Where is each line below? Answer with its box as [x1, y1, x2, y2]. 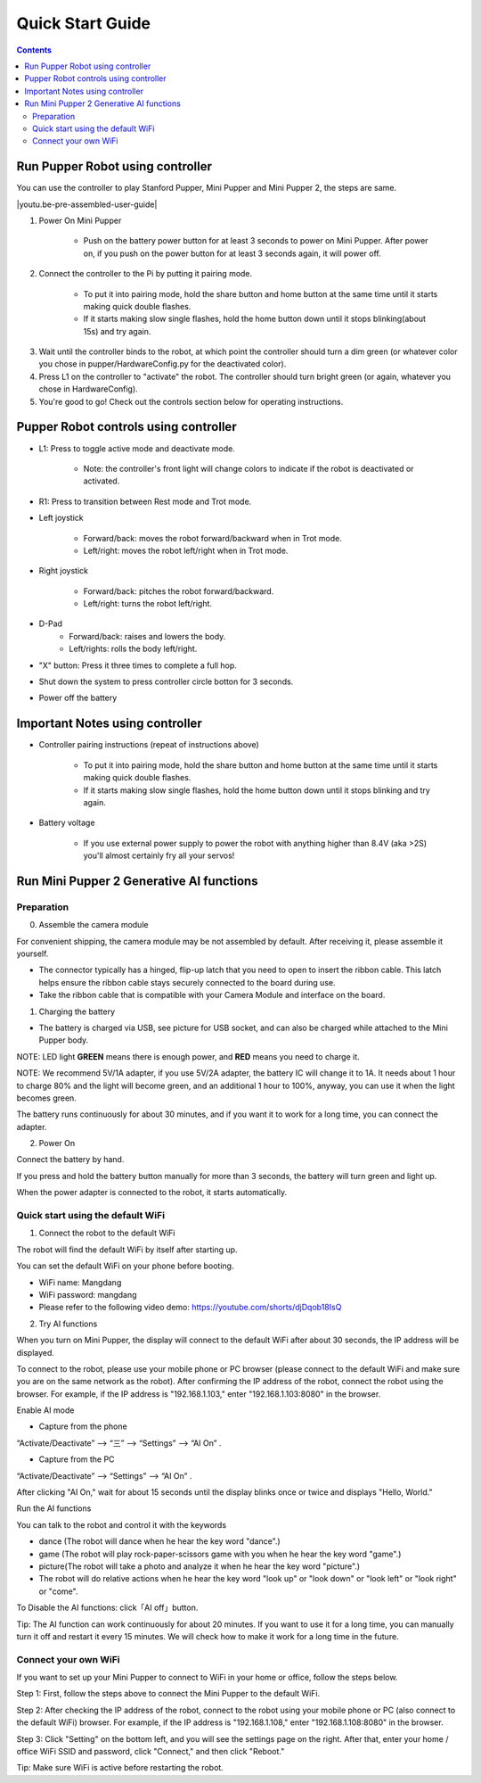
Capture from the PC [38, 1454, 115, 1465]
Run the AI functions [16, 1503, 92, 1514]
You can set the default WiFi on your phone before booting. [16, 1260, 234, 1271]
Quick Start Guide [16, 13, 151, 33]
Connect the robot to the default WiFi [38, 1227, 175, 1239]
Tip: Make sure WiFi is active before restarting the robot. [16, 1762, 224, 1773]
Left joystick [38, 513, 84, 524]
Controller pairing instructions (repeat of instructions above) [38, 739, 260, 750]
